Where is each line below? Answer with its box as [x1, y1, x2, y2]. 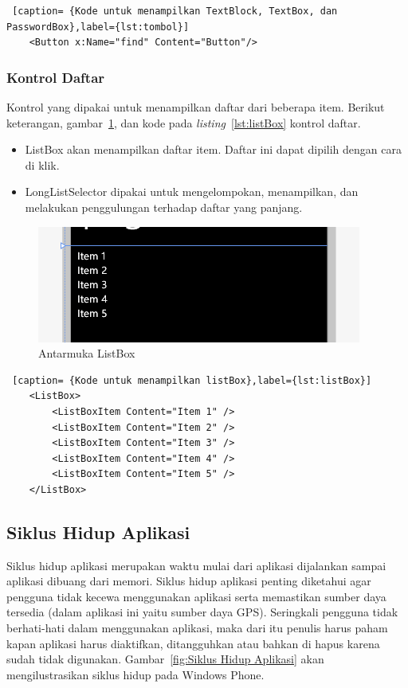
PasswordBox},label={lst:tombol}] [6, 21, 190, 33]
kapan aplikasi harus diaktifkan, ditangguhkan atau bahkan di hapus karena [6, 635, 380, 651]
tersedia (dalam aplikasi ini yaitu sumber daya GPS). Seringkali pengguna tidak [6, 604, 398, 620]
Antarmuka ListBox [38, 345, 135, 362]
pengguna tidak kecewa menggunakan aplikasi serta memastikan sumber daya [6, 588, 386, 604]
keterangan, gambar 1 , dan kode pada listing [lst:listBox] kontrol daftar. [6, 114, 361, 131]
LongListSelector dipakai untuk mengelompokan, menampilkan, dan [25, 183, 359, 200]
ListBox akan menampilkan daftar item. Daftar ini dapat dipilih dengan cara [25, 141, 402, 158]
